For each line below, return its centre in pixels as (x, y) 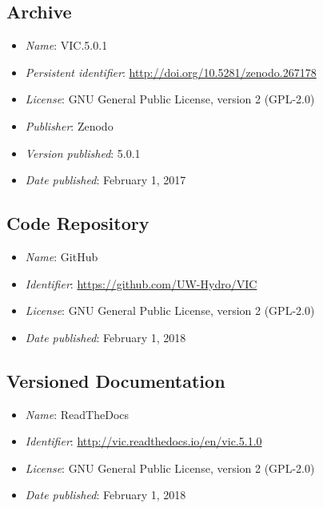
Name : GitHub (62, 256)
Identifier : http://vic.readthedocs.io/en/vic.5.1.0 (144, 441)
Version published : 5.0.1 (83, 153)
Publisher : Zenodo (69, 125)
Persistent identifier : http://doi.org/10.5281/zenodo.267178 (171, 72)
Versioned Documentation (116, 380)
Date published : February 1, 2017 (106, 180)
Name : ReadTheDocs (77, 414)
